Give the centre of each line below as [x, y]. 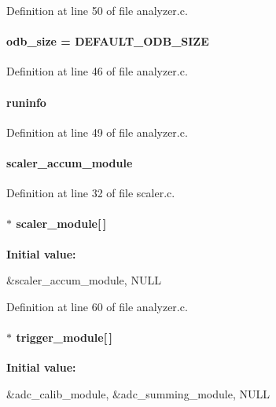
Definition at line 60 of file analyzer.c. [97, 306]
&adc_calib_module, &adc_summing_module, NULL [138, 393]
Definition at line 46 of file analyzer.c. [97, 71]
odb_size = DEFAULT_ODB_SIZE [108, 41]
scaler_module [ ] [61, 224]
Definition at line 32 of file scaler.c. [91, 193]
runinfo [26, 102]
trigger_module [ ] [64, 337]
